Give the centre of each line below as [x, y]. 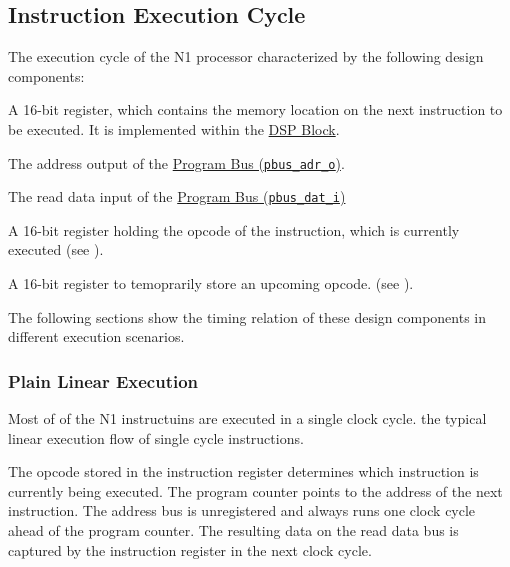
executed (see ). [56, 249]
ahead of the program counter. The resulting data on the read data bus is [233, 530]
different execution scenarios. [96, 336]
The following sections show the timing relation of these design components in [247, 316]
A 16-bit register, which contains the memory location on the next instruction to [255, 109]
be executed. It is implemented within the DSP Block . [174, 128]
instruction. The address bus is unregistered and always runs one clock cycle [242, 510]
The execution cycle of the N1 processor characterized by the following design [246, 56]
